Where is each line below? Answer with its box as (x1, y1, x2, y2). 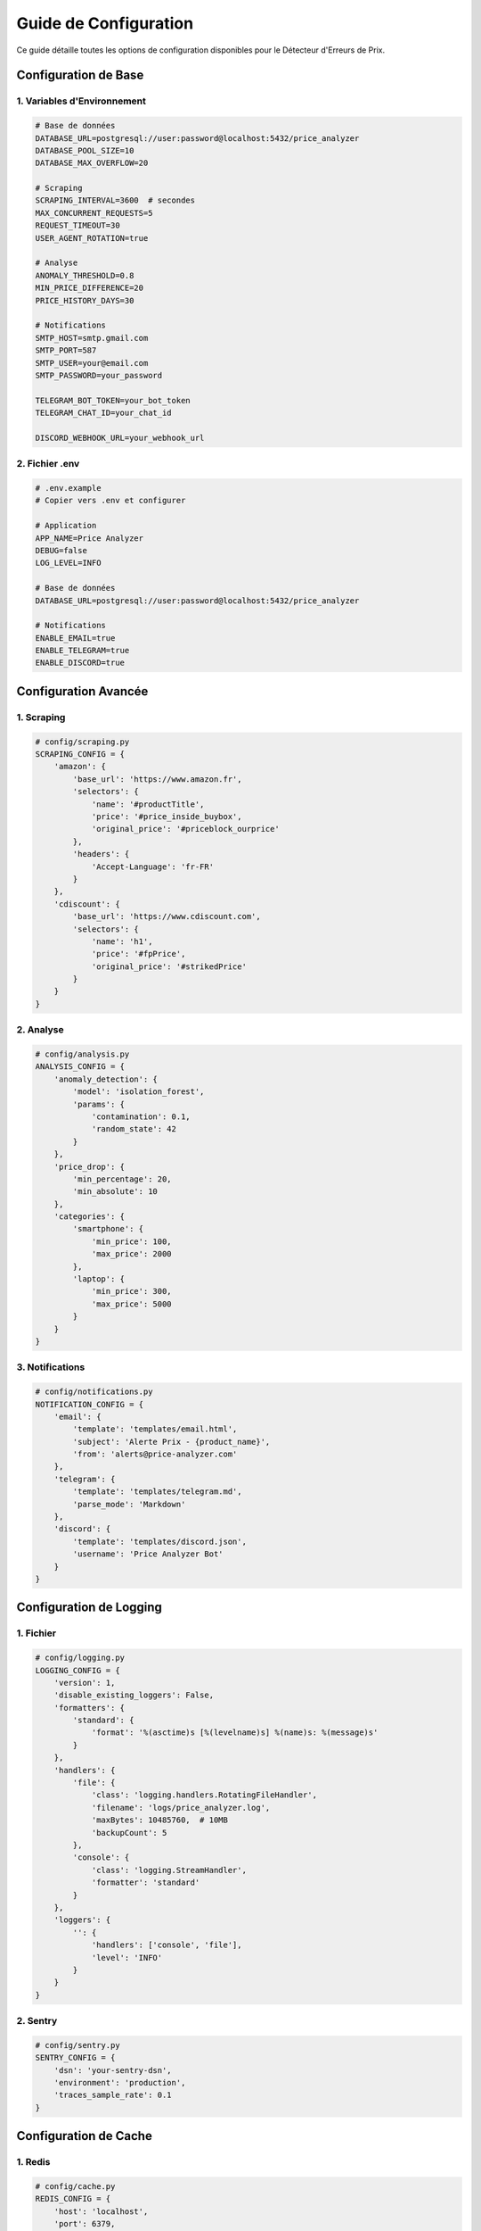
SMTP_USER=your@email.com (35, 358, 149, 368)
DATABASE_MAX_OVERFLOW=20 (35, 158, 149, 169)
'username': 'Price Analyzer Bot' (72, 1549, 224, 1559)
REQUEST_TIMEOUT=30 (35, 220, 120, 231)
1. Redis (16, 2156, 51, 2169)
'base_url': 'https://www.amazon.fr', (72, 774, 242, 784)
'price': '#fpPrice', (91, 949, 186, 959)
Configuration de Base (16, 68, 144, 83)
